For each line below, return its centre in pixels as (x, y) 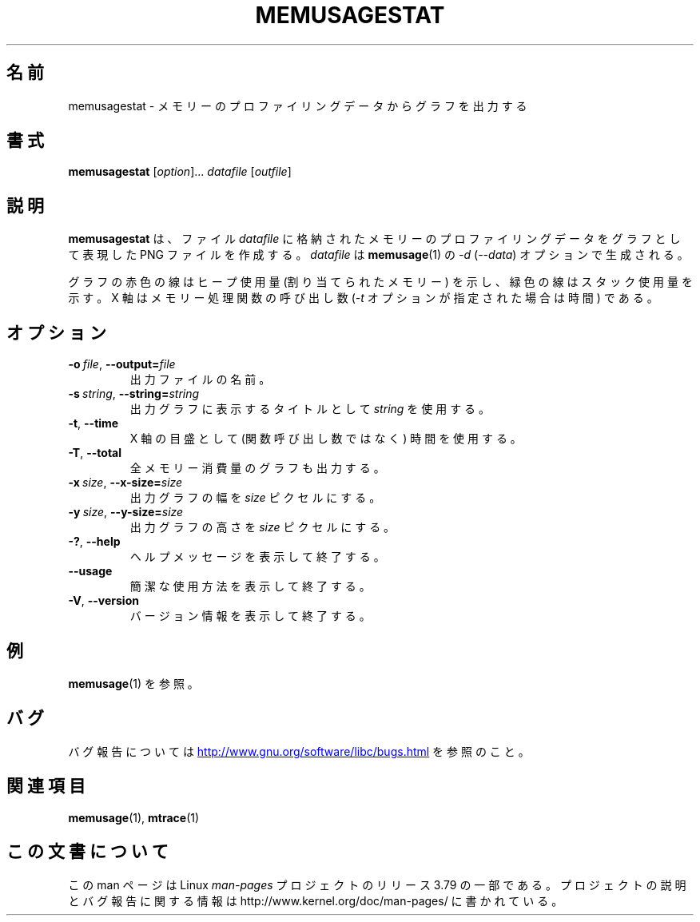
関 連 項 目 (46, 786)
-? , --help (94, 542)
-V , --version (103, 601)
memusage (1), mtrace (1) (134, 817)
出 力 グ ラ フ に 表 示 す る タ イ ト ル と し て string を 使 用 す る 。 (310, 409)
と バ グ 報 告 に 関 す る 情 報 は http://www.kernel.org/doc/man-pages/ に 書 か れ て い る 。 (316, 900)
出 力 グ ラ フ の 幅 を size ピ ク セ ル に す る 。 (255, 498)
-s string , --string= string (134, 394)
